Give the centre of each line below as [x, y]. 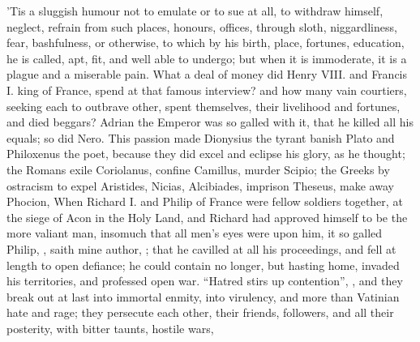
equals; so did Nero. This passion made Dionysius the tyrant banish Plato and [201, 137]
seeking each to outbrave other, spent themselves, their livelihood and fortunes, [204, 106]
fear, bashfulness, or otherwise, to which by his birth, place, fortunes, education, [206, 43]
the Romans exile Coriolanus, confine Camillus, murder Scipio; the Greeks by [198, 169]
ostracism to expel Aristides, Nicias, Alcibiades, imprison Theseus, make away [200, 185]
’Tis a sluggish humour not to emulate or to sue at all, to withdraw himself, [195, 11]
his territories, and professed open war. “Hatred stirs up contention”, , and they [205, 281]
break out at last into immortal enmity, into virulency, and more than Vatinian [203, 296]
